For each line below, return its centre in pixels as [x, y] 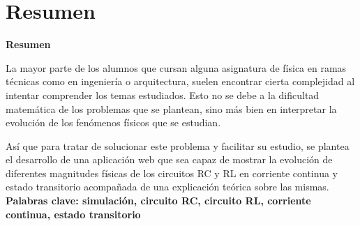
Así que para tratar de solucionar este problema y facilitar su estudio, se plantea [178, 145]
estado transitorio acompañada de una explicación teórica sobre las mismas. [167, 187]
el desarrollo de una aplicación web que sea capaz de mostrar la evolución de [169, 159]
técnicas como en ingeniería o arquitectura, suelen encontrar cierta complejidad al [180, 81]
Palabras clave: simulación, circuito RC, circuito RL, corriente [158, 201]
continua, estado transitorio [73, 214]
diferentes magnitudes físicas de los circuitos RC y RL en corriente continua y [172, 173]
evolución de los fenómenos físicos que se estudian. [113, 122]
